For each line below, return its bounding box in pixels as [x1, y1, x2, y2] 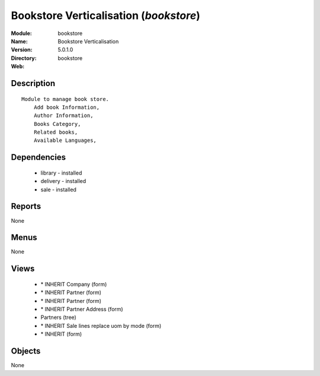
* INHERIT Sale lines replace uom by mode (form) [40, 322, 162, 329]
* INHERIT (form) [40, 330, 82, 338]
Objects [11, 346, 41, 356]
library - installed [40, 169, 82, 176]
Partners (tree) [40, 314, 76, 321]
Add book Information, [33, 104, 100, 110]
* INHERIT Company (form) [40, 280, 107, 287]
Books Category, [33, 121, 81, 127]
